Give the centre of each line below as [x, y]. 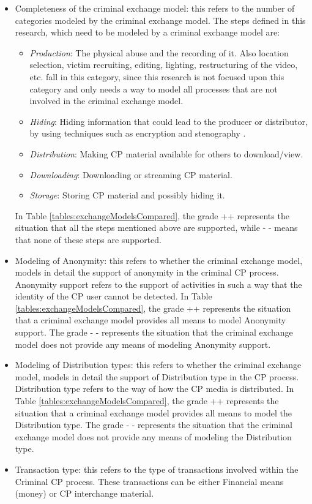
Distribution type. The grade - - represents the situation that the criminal [154, 425]
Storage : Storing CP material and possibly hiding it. [127, 195]
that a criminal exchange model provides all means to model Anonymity [150, 320]
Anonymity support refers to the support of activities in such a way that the [158, 284]
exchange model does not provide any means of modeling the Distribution [153, 436]
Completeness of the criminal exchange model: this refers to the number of [155, 8]
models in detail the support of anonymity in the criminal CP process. [147, 272]
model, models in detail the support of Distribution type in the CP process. [157, 376]
